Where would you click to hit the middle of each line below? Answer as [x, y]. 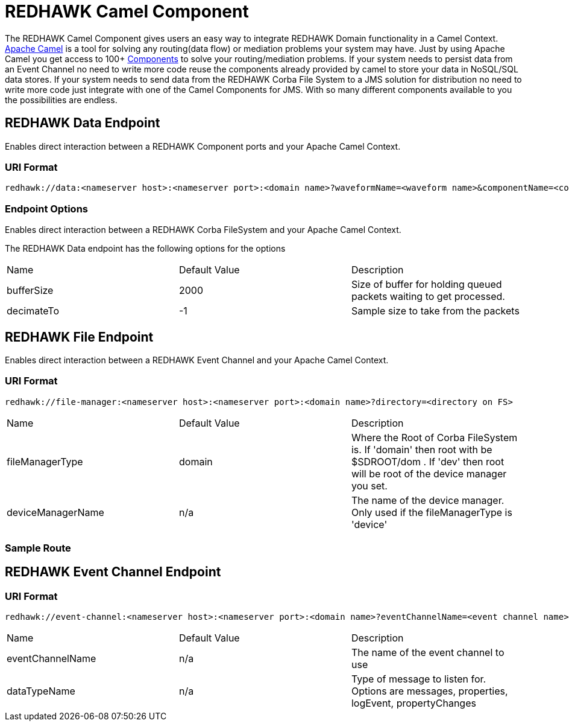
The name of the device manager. [428, 500]
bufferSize [30, 291]
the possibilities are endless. [61, 100]
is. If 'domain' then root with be [422, 449]
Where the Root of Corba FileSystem [434, 437]
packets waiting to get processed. [428, 297]
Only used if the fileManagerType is [432, 512]
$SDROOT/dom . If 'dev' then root [428, 461]
